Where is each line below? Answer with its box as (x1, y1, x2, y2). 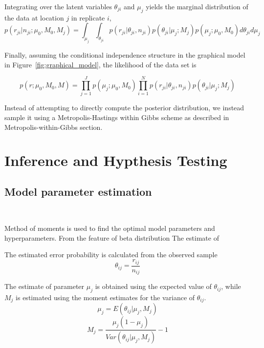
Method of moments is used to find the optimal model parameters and (4, 223, 215, 233)
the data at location (4, 12, 64, 22)
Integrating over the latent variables (4, 1, 112, 11)
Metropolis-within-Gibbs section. (4, 122, 103, 132)
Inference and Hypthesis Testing (4, 150, 227, 170)
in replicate (71, 12, 105, 22)
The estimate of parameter (4, 281, 85, 291)
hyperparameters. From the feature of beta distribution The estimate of (4, 233, 219, 243)
